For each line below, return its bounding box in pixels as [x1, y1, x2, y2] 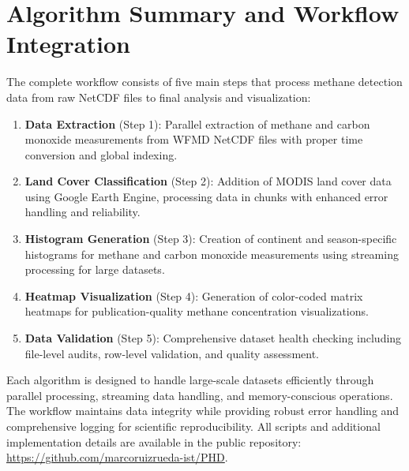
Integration [6, 28, 130, 60]
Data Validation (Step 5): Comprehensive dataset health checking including [24, 330, 402, 346]
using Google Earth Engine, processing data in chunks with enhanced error [24, 188, 388, 204]
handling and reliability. [24, 204, 141, 220]
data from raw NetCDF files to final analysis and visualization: [6, 88, 311, 105]
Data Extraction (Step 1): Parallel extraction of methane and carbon [24, 115, 370, 132]
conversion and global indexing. [24, 146, 178, 163]
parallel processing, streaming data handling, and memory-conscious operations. [6, 387, 393, 403]
